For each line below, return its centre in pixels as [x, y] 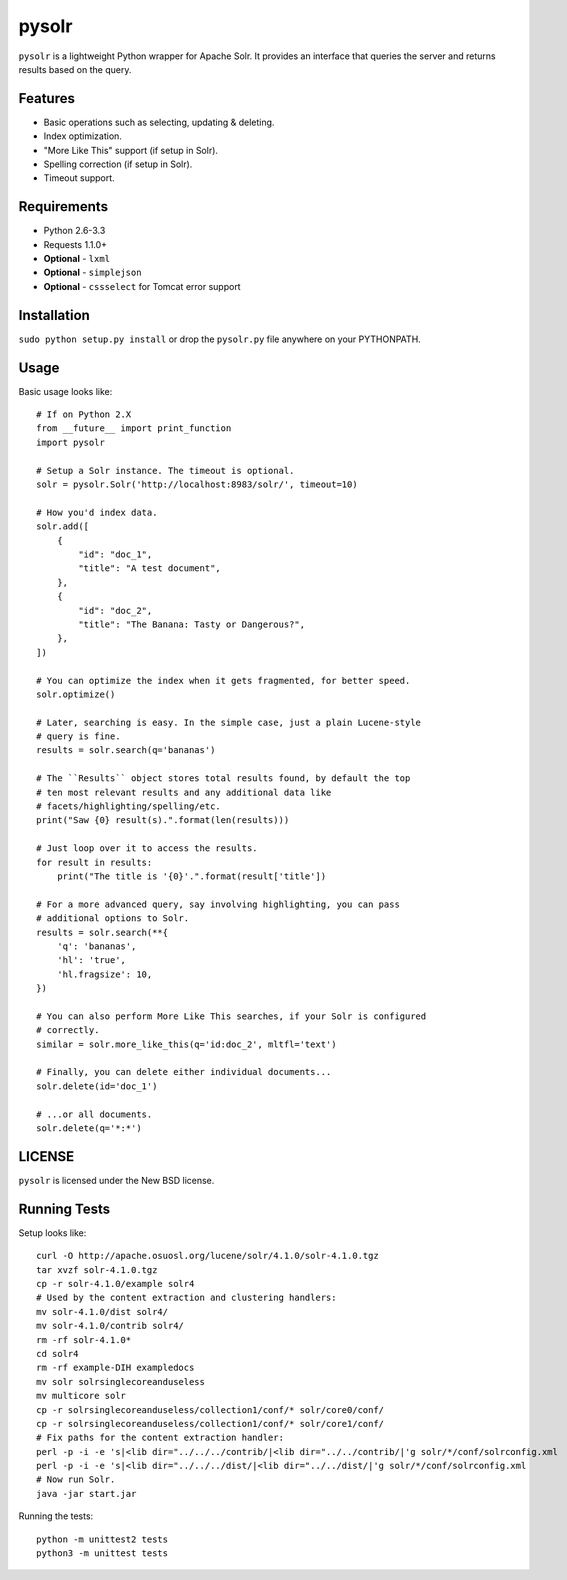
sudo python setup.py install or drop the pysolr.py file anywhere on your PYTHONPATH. [220, 339]
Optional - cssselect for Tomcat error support [142, 286]
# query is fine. [78, 736]
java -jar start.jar [86, 1493]
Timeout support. [79, 178]
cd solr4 [57, 1353]
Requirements [63, 206]
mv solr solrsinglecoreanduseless [120, 1381]
